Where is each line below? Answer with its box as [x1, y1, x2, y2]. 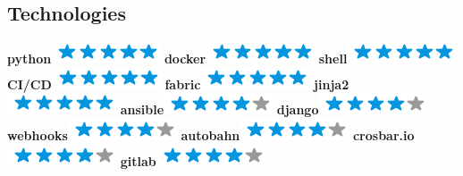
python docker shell [7, 49, 348, 68]
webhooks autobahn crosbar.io [7, 125, 415, 144]
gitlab [120, 151, 156, 170]
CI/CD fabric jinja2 [7, 74, 349, 93]
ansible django [120, 100, 319, 119]
